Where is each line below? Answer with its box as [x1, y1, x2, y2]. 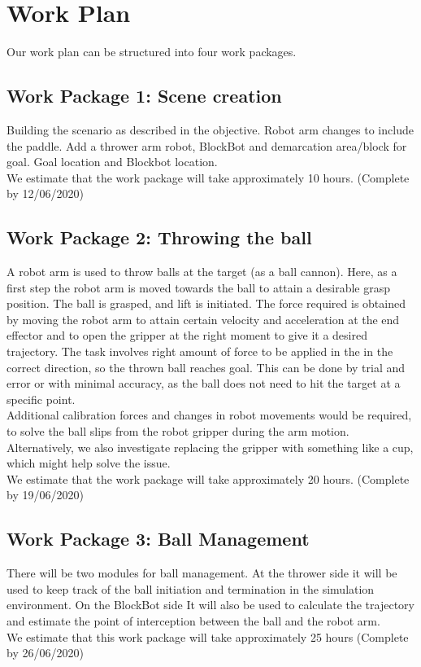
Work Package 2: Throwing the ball [7, 225, 312, 250]
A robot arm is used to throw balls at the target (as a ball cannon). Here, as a [7, 263, 397, 280]
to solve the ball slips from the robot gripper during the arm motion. [7, 423, 349, 440]
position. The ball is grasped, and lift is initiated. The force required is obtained [7, 295, 406, 312]
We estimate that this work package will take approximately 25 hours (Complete [7, 628, 409, 645]
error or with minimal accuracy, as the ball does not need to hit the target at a [7, 375, 401, 392]
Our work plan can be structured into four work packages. [7, 43, 297, 60]
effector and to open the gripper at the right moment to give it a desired [7, 327, 367, 344]
